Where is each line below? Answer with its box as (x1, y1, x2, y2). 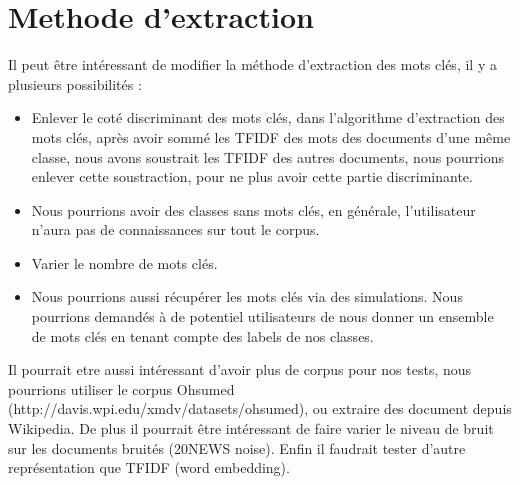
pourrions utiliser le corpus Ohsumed (8, 378, 235, 399)
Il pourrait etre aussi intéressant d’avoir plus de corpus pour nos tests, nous (8, 359, 472, 380)
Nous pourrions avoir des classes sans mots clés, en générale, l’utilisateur (31, 199, 476, 220)
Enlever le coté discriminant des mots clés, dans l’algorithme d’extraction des (31, 107, 505, 128)
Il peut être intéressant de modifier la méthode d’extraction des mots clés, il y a (8, 54, 497, 75)
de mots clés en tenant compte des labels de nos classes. (31, 325, 374, 346)
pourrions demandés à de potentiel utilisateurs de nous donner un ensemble (31, 306, 494, 327)
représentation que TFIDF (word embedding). (8, 457, 290, 478)
